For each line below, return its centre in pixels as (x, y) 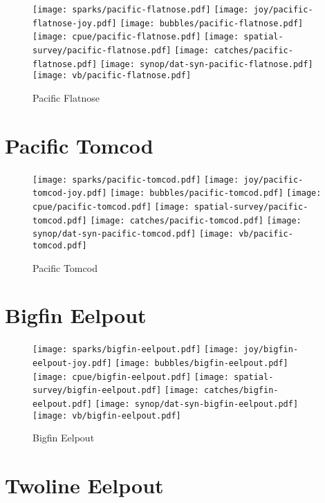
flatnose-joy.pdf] (75, 23)
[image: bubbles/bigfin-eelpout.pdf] (202, 363)
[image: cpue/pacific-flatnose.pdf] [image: (136, 37)
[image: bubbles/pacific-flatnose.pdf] (212, 23)
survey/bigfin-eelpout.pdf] (97, 391)
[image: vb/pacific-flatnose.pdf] (112, 76)
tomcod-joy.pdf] (70, 193)
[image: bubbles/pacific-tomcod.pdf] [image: (216, 193)
